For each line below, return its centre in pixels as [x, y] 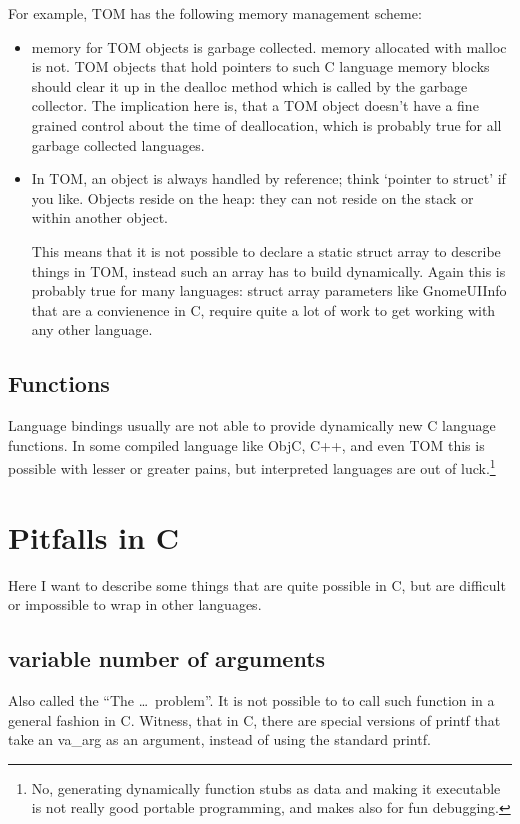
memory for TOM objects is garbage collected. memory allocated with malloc [269, 46]
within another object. [99, 217]
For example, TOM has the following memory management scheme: [215, 13]
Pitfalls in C [94, 536]
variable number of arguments [167, 658]
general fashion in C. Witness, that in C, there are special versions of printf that [254, 719]
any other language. [92, 329]
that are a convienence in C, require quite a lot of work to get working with [263, 309]
